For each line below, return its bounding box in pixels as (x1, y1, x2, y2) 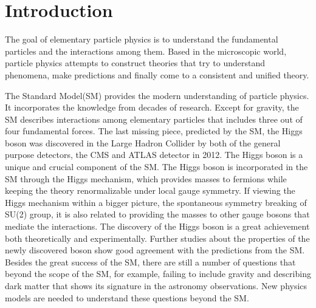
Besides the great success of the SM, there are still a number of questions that (5, 255, 296, 268)
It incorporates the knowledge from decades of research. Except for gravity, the (5, 101, 299, 114)
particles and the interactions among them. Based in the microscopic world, (5, 44, 287, 57)
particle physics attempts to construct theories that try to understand (5, 56, 266, 69)
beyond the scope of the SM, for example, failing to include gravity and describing (5, 267, 311, 280)
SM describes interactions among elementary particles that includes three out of (5, 112, 303, 125)
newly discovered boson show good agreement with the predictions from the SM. (5, 244, 305, 256)
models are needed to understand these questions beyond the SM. (5, 291, 249, 304)
